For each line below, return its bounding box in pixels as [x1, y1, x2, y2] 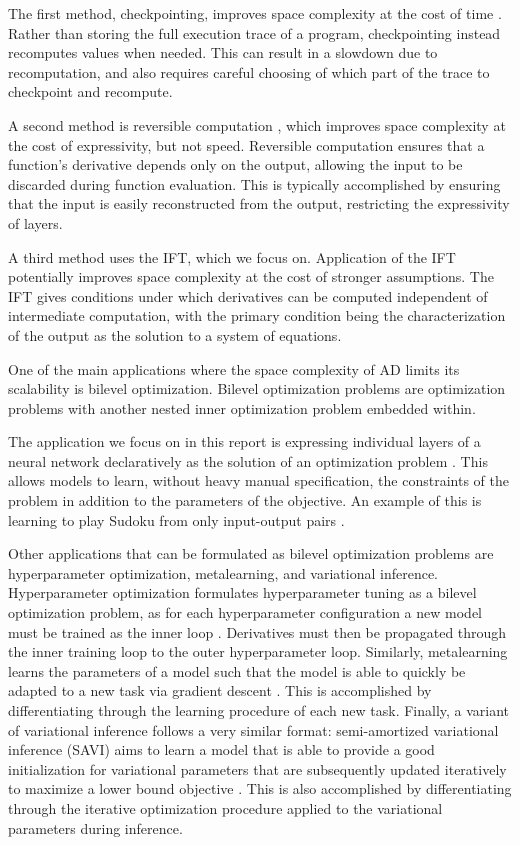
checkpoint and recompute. [8, 81, 173, 102]
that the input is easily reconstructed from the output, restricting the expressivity [8, 193, 510, 214]
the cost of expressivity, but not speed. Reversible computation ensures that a [8, 134, 485, 155]
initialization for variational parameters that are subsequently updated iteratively [8, 758, 507, 779]
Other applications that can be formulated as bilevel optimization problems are [8, 543, 494, 564]
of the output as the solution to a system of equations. [8, 324, 342, 345]
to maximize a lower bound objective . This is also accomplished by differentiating [8, 778, 512, 799]
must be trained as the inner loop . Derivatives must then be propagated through [8, 621, 507, 642]
